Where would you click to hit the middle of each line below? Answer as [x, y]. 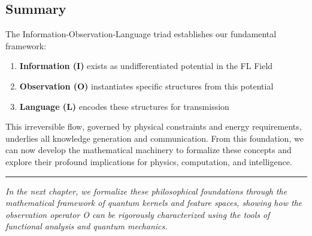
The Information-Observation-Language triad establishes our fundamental [141, 34]
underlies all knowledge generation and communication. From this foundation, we [155, 138]
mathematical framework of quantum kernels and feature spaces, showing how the [154, 203]
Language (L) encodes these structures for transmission [124, 106]
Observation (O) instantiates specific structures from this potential [146, 86]
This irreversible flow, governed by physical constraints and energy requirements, [154, 126]
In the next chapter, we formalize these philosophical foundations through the [146, 191]
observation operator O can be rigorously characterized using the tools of [138, 214]
